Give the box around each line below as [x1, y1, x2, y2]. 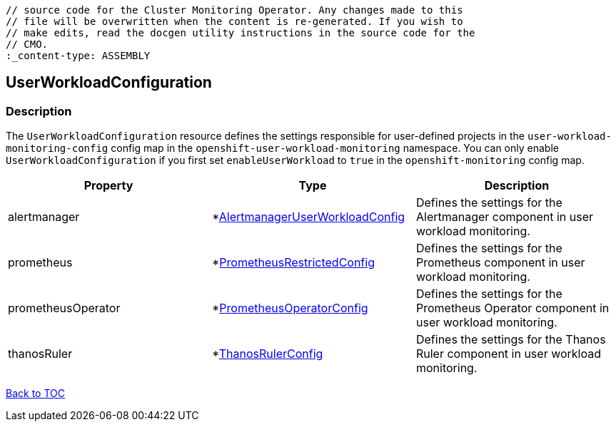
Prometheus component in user [415, 255, 585, 270]
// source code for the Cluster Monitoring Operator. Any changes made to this [6, 4, 463, 16]
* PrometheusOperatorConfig [211, 301, 368, 316]
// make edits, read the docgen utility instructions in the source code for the [6, 27, 475, 38]
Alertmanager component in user [415, 210, 594, 225]
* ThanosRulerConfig [211, 346, 323, 361]
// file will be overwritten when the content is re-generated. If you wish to [6, 16, 463, 27]
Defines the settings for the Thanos [415, 332, 606, 347]
